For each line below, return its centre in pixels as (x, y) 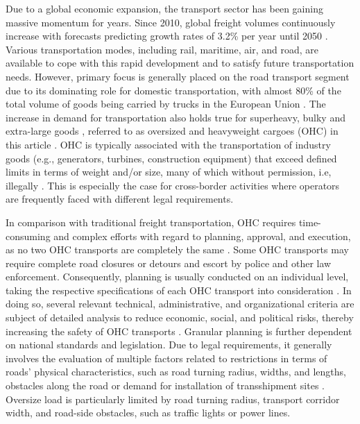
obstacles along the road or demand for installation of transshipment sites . (165, 385)
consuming (28, 236)
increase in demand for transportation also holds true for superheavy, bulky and (175, 117)
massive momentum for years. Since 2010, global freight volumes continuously (171, 22)
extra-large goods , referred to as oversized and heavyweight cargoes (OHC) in (172, 131)
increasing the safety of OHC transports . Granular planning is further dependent (179, 331)
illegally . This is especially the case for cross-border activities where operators (173, 185)
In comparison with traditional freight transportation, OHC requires (151, 222)
